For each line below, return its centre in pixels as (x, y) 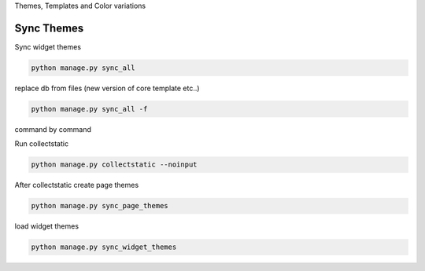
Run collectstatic (42, 144)
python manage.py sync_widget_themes (104, 247)
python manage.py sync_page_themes (100, 206)
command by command (53, 129)
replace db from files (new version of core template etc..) (107, 88)
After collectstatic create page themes (77, 185)
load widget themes (46, 226)
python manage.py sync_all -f (89, 109)
